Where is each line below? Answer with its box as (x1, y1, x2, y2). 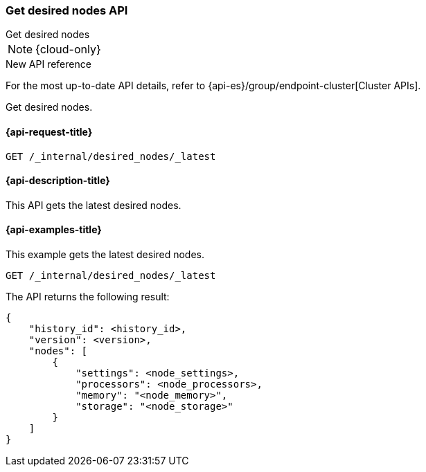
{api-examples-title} (6, 224, 102, 236)
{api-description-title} (6, 174, 110, 187)
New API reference (6, 58, 91, 71)
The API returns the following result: (6, 291, 170, 303)
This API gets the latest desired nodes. (6, 199, 181, 211)
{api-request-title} (6, 125, 93, 138)
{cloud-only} (35, 42, 101, 57)
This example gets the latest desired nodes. (6, 248, 204, 261)
